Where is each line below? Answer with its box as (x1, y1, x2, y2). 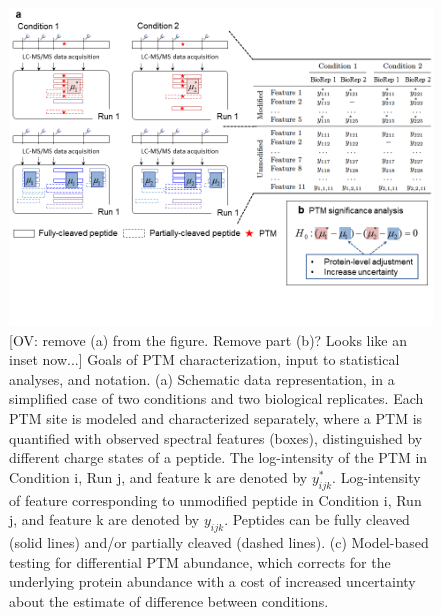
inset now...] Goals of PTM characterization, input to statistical (9, 349, 400, 370)
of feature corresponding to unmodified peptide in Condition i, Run (9, 489, 422, 510)
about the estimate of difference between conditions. (9, 590, 329, 611)
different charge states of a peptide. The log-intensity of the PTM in (9, 447, 428, 468)
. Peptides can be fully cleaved (224, 509, 410, 530)
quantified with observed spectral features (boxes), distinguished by (9, 427, 423, 448)
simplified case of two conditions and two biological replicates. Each (9, 388, 424, 409)
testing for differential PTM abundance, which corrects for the (9, 551, 391, 572)
